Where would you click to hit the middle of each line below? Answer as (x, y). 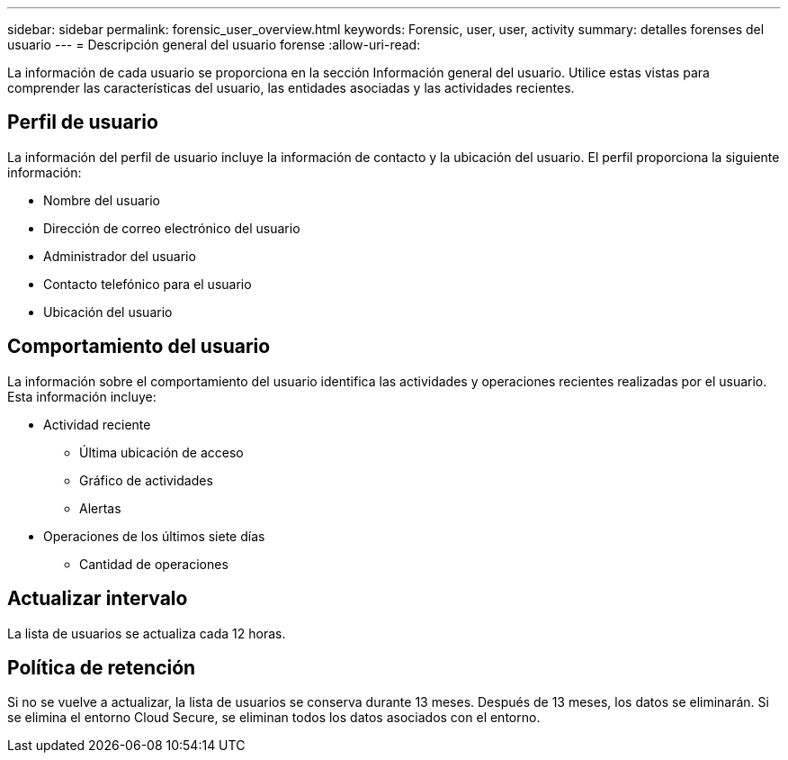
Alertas (100, 508)
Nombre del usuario (102, 200)
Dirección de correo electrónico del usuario (172, 228)
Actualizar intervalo (98, 599)
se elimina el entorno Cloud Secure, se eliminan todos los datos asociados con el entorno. (274, 718)
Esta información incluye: (82, 396)
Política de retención (102, 667)
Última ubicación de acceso (161, 452)
